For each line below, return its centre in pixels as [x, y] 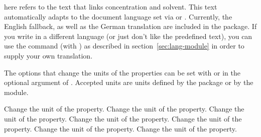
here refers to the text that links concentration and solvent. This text [111, 6]
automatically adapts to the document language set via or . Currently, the [118, 16]
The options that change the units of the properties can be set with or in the [122, 72]
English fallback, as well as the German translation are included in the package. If [130, 26]
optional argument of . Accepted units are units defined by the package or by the [129, 82]
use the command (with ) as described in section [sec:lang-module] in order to [124, 46]
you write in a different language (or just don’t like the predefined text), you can [128, 36]
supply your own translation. [48, 55]
